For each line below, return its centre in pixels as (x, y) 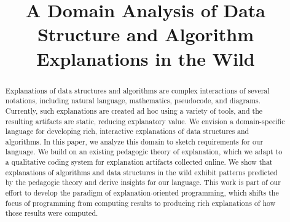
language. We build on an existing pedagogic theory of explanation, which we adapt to (144, 152)
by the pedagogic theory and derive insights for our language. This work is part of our (143, 182)
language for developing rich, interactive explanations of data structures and (127, 131)
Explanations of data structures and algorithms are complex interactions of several (137, 90)
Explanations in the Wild (146, 58)
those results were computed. (52, 213)
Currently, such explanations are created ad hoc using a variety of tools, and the (134, 110)
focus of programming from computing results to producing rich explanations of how (140, 203)
